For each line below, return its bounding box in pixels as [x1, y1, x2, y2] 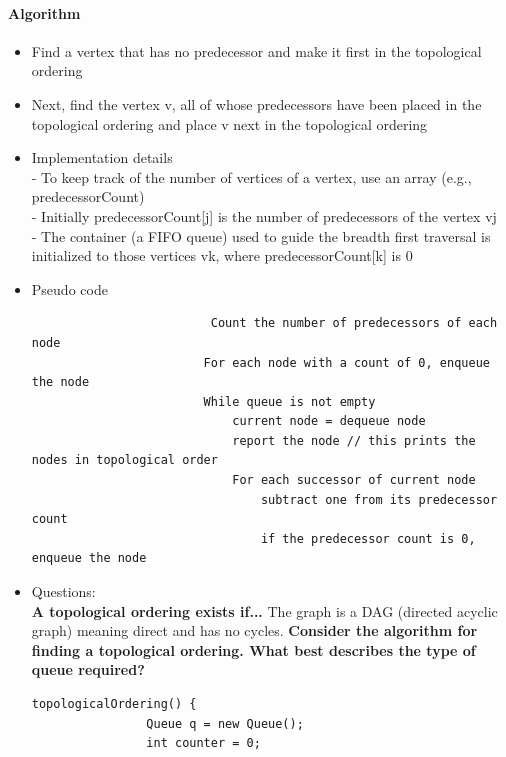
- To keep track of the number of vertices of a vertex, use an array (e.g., [31, 166, 472, 187]
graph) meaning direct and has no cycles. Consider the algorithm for [31, 620, 478, 641]
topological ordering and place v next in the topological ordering [31, 113, 428, 134]
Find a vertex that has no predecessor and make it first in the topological [31, 40, 482, 61]
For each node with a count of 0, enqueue [203, 355, 490, 370]
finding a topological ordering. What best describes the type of [31, 639, 476, 660]
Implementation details [31, 147, 173, 168]
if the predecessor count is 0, [260, 531, 476, 546]
